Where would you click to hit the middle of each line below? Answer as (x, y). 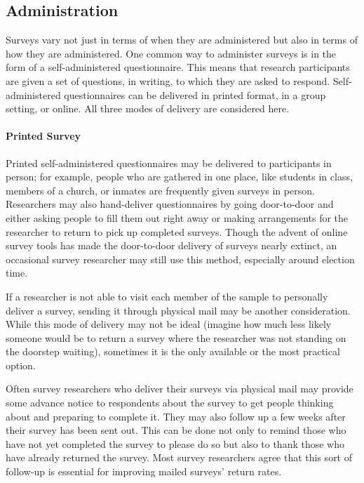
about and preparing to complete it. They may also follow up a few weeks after (176, 416)
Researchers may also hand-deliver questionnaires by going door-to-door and (170, 204)
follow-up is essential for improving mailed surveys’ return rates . (144, 471)
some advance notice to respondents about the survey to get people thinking (170, 403)
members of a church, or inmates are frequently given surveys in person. (160, 190)
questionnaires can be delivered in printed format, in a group (195, 94)
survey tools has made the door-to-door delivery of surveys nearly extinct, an (171, 245)
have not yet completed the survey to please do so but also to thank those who (175, 443)
